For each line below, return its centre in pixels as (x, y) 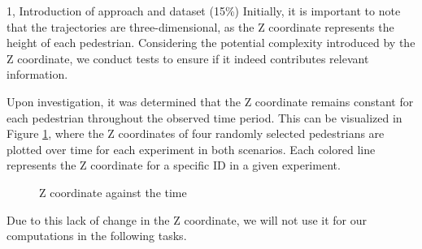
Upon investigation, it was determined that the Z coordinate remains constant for (210, 101)
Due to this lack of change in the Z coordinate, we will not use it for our (187, 219)
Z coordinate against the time (113, 192)
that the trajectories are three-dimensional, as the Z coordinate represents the (200, 26)
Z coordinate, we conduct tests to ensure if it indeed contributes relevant (188, 58)
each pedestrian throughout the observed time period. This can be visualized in (204, 117)
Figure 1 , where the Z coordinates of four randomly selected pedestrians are (196, 133)
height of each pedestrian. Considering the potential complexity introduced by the (211, 43)
